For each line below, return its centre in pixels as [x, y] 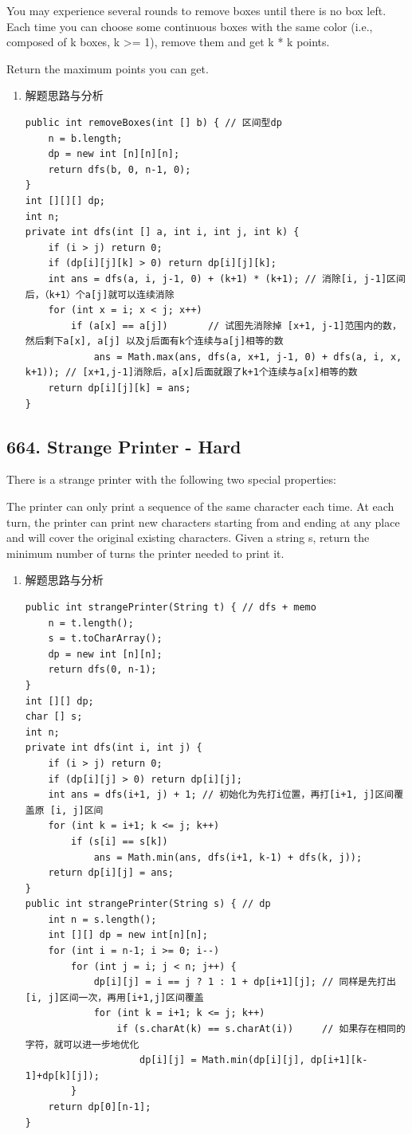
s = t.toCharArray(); [105, 639]
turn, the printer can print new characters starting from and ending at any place [203, 522]
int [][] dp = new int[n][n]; [128, 935]
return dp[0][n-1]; [100, 1107]
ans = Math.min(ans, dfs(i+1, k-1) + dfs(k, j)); [228, 857]
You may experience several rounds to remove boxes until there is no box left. [196, 10]
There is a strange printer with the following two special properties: [171, 479]
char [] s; [54, 717]
